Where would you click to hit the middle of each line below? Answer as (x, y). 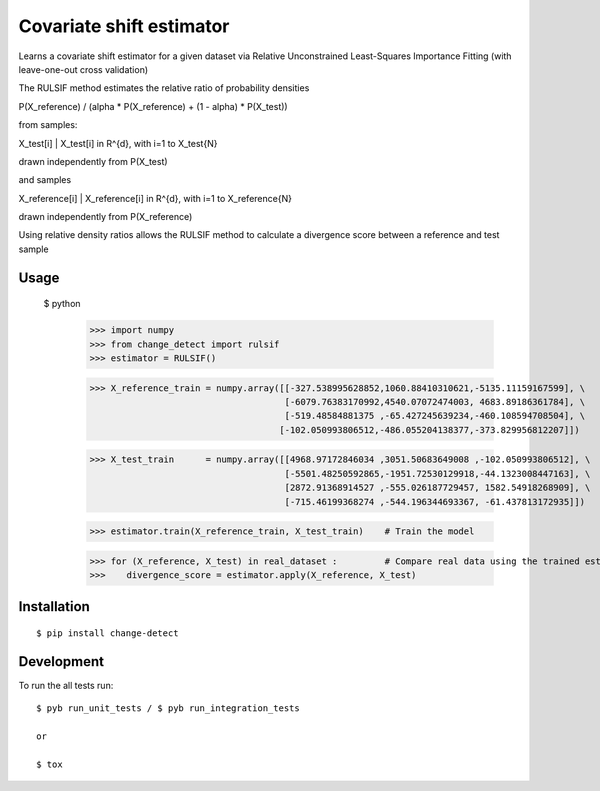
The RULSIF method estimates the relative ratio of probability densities (164, 88)
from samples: (48, 125)
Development (61, 661)
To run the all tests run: (66, 685)
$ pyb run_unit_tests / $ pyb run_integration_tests (168, 708)
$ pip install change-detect (107, 633)
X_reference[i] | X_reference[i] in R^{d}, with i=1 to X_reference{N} (155, 198)
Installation (54, 606)
